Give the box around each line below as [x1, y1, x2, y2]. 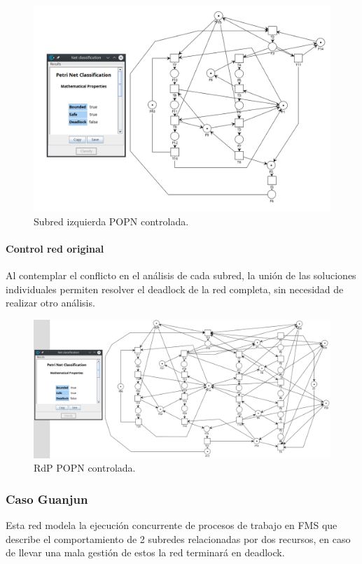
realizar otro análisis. [6, 295, 95, 310]
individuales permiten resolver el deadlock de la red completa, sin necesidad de [6, 281, 344, 296]
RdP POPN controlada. [34, 460, 136, 475]
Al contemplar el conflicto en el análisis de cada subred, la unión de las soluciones [6, 267, 356, 282]
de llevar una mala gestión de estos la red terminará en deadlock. [6, 545, 285, 560]
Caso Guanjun [6, 490, 88, 507]
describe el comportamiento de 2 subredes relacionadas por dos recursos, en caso [6, 531, 351, 546]
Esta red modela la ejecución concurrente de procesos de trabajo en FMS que [6, 518, 337, 533]
